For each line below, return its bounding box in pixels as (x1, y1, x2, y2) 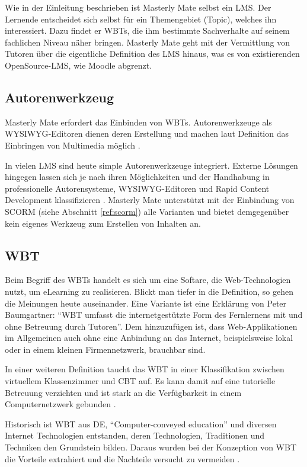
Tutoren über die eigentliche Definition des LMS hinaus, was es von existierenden (5, 47, 300, 60)
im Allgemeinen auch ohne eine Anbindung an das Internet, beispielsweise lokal (5, 331, 293, 344)
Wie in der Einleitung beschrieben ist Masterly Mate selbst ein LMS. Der (5, 1, 271, 13)
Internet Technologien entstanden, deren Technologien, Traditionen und (5, 429, 265, 442)
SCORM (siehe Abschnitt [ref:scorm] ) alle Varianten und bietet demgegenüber (5, 205, 289, 217)
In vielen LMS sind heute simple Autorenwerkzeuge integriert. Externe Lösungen (5, 159, 298, 171)
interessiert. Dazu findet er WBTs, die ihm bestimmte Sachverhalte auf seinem (5, 24, 290, 37)
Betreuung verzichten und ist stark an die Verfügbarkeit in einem (5, 386, 242, 398)
